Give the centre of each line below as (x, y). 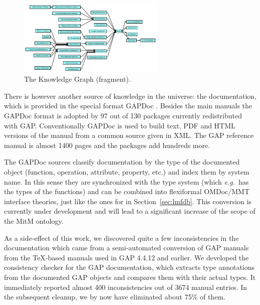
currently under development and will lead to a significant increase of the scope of (130, 211)
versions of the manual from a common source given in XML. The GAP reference (129, 135)
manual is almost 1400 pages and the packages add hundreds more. (107, 145)
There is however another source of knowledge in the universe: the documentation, (131, 96)
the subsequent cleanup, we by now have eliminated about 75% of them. (115, 297)
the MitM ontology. (34, 220)
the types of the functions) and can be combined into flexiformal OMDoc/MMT (127, 191)
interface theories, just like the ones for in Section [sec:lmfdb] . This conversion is (128, 201)
